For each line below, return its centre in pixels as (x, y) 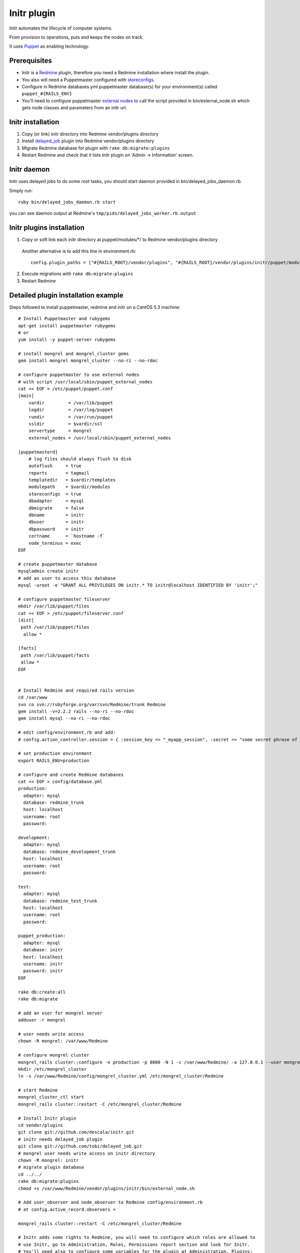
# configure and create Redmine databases (71, 775)
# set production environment (55, 754)
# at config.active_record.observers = (67, 1209)
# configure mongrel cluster (54, 1055)
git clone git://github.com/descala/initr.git (76, 1132)
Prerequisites (30, 61)
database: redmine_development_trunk (69, 852)
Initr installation (34, 122)
